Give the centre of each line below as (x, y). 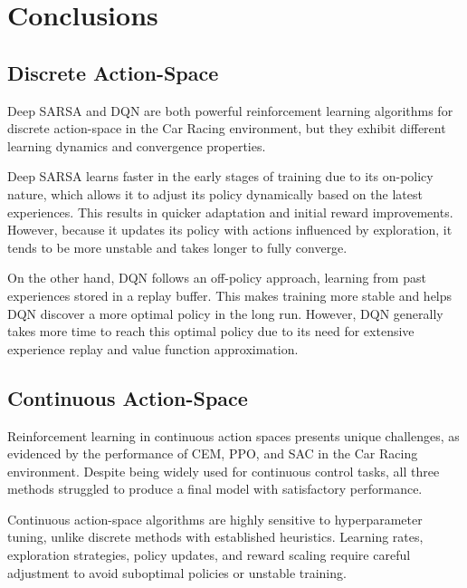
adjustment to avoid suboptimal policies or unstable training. (177, 572)
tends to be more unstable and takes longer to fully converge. (177, 247)
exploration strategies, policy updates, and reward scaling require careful (209, 555)
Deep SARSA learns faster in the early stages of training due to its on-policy (220, 176)
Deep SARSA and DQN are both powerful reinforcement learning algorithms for (230, 110)
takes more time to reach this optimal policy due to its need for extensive (211, 331)
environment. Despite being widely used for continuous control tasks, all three (224, 471)
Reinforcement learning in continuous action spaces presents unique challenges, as (233, 435)
